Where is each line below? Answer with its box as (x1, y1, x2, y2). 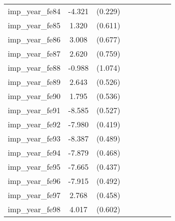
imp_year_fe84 (8, 5, 61, 17)
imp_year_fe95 (8, 161, 61, 172)
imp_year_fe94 (8, 147, 61, 158)
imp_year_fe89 (8, 76, 61, 87)
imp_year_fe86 (8, 34, 61, 45)
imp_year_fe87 (8, 48, 61, 59)
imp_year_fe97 (8, 189, 61, 201)
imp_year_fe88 (8, 62, 61, 73)
